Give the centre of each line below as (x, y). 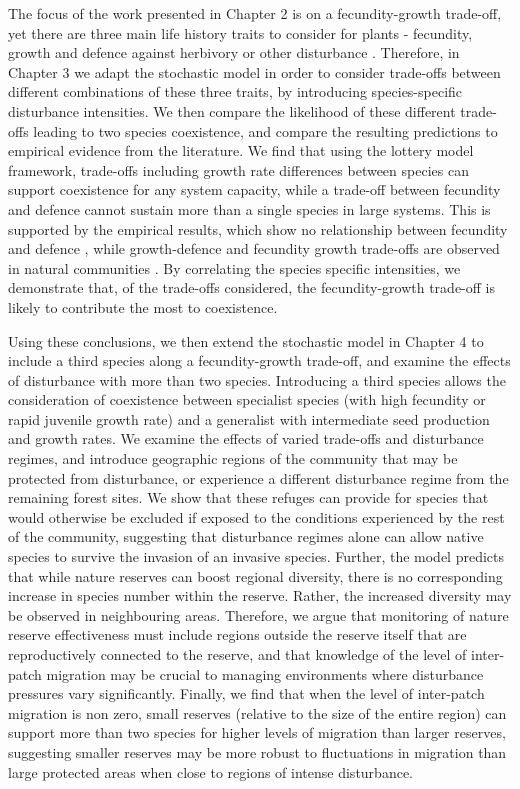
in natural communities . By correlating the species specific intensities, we (234, 267)
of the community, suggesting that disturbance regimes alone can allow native (246, 536)
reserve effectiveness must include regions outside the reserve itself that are (237, 634)
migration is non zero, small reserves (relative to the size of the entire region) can (257, 712)
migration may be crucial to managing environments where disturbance (265, 673)
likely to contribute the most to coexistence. (143, 306)
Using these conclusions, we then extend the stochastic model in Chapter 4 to (246, 340)
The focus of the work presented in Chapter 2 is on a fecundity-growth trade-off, (255, 13)
